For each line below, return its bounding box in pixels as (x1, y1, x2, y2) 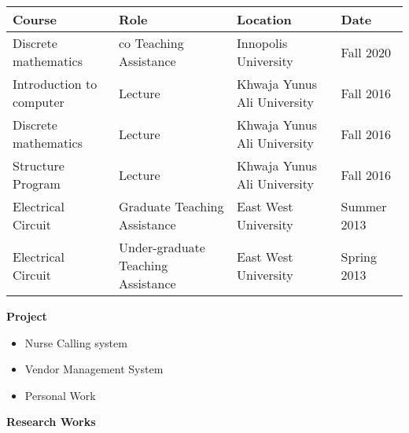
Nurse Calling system (24, 334, 127, 350)
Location (237, 10, 292, 28)
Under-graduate (118, 238, 205, 256)
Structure (13, 156, 64, 174)
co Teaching (118, 34, 184, 52)
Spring (341, 247, 378, 266)
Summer (341, 197, 387, 215)
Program (13, 174, 61, 193)
